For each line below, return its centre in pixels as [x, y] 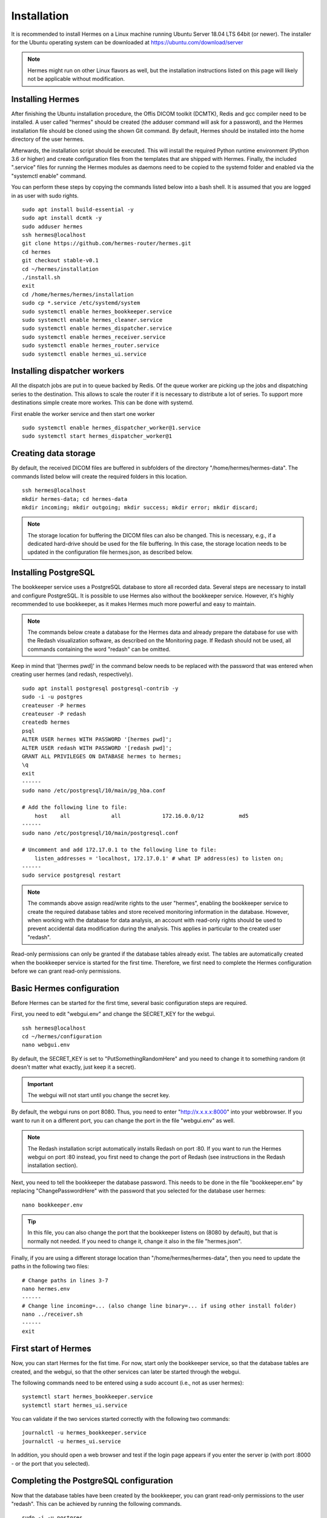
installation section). [53, 1165]
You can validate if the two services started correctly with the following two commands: [121, 1419]
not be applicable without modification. [76, 79]
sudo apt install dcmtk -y [62, 218]
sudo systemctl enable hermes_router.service [91, 345]
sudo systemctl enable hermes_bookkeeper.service [97, 311]
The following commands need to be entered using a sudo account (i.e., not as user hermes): [127, 1383]
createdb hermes [46, 722]
